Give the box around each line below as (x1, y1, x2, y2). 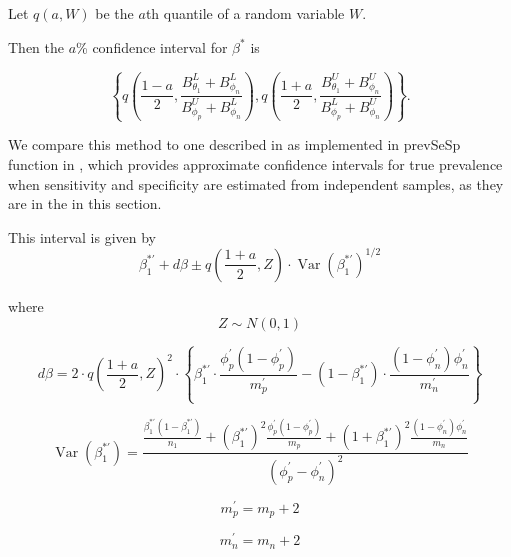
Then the (8, 36, 64, 57)
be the (95, 3, 134, 23)
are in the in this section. (8, 193, 162, 214)
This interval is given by (8, 226, 156, 247)
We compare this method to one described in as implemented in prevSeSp (8, 134, 461, 155)
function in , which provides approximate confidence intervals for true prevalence (8, 154, 503, 175)
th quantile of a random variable (145, 3, 345, 23)
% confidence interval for (76, 36, 228, 57)
